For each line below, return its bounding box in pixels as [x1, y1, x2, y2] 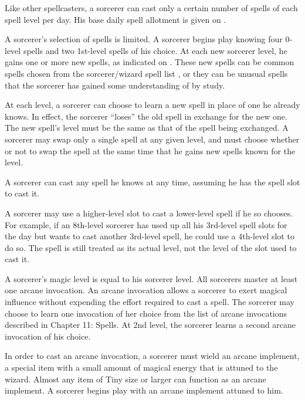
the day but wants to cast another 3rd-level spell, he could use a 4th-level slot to [5, 230, 294, 242]
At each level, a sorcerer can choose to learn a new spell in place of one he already [5, 99, 300, 111]
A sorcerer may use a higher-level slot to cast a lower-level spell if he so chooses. [5, 206, 293, 219]
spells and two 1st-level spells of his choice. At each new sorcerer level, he [23, 44, 287, 56]
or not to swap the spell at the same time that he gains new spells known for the [5, 144, 296, 157]
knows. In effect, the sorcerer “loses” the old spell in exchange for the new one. [5, 110, 287, 122]
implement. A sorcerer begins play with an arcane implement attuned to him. [5, 384, 283, 396]
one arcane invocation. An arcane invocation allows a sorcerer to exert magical [5, 284, 287, 296]
